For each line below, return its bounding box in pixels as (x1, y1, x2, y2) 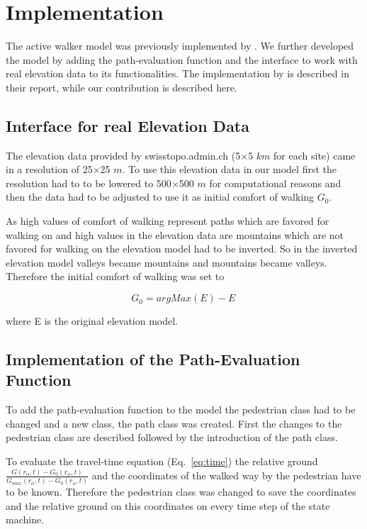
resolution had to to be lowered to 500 (6, 175, 171, 190)
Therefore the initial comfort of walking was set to (6, 269, 225, 284)
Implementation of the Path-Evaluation (6, 348, 300, 370)
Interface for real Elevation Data (6, 114, 249, 136)
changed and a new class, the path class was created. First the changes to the (6, 416, 342, 430)
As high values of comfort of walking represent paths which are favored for (6, 213, 329, 228)
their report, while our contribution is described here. (6, 79, 237, 94)
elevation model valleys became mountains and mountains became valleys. (6, 255, 327, 269)
